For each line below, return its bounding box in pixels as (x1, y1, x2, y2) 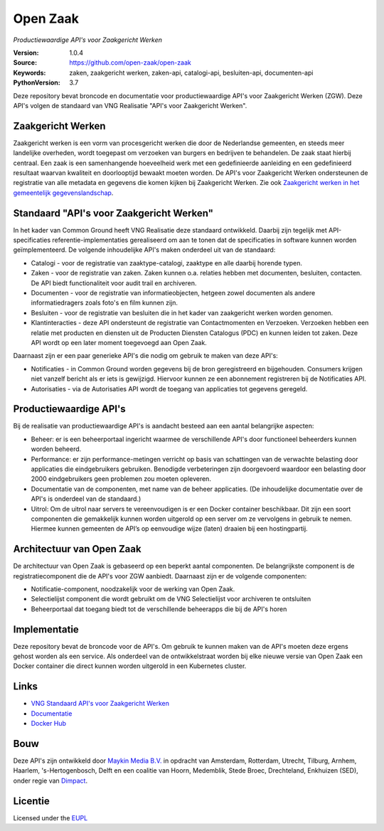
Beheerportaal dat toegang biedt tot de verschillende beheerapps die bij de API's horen (31, 605, 287, 613)
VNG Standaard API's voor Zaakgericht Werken (31, 699, 170, 708)
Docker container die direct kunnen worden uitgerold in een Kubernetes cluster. (13, 662, 247, 670)
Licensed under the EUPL (13, 813, 88, 822)
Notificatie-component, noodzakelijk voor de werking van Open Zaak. (31, 585, 235, 593)
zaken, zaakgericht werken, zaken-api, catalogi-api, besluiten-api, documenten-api (69, 68, 314, 77)
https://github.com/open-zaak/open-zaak (69, 58, 191, 67)
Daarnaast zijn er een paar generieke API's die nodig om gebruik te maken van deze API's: (13, 351, 279, 360)
